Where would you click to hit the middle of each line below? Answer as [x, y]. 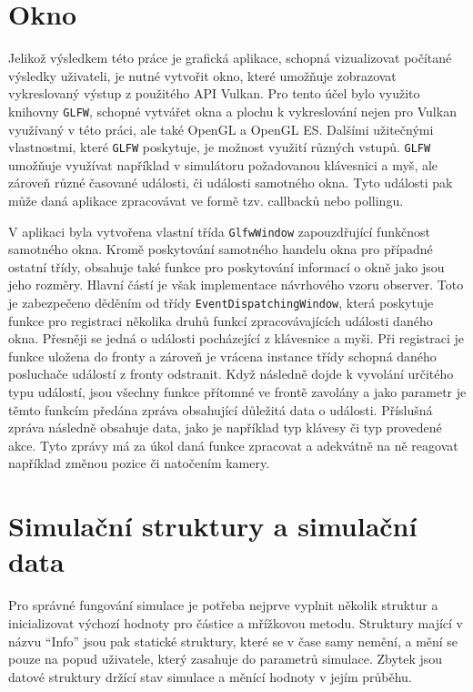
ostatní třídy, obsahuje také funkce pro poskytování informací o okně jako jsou [226, 266]
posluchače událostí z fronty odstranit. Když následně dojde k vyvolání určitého [231, 374]
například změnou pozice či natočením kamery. [139, 463]
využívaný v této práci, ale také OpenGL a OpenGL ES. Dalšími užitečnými [221, 129]
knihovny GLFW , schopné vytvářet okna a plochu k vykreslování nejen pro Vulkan [232, 111]
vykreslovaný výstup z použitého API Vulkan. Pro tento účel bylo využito [214, 93]
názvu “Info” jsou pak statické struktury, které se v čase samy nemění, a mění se [233, 641]
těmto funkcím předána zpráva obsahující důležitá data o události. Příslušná [221, 409]
